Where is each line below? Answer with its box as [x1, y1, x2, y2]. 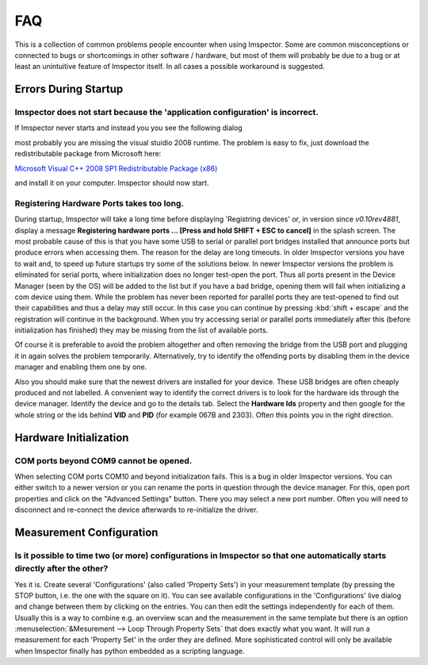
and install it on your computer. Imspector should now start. [14, 179, 209, 188]
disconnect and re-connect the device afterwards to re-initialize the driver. [14, 505, 258, 515]
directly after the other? [14, 563, 109, 575]
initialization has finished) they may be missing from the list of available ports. [14, 325, 269, 335]
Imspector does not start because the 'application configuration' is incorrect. [14, 107, 319, 118]
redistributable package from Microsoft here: [14, 149, 162, 159]
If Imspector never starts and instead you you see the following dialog [14, 123, 243, 133]
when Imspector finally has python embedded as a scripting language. [14, 646, 245, 655]
